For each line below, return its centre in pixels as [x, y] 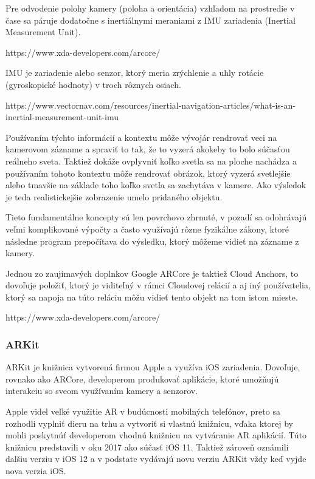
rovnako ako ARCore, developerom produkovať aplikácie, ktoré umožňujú [142, 379]
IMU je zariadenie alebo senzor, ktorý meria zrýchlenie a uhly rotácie [135, 73]
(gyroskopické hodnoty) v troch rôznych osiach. [93, 84]
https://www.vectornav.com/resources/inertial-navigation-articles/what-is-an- [151, 105]
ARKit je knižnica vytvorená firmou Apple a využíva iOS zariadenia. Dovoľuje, [153, 367]
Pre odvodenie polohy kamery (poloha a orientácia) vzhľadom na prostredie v [150, 8]
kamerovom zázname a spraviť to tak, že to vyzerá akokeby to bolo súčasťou [148, 149]
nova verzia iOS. [36, 471]
